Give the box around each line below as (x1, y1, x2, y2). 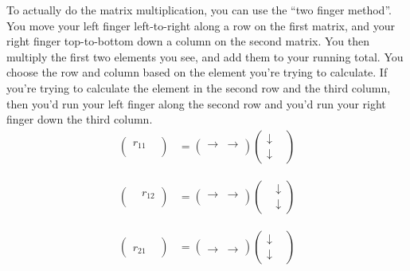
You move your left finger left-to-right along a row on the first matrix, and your (6, 17, 396, 33)
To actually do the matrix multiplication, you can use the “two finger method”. (6, 2, 392, 18)
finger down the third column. (6, 111, 153, 128)
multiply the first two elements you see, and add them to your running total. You (6, 48, 404, 65)
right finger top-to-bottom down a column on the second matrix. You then (6, 33, 369, 49)
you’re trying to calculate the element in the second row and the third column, (6, 79, 391, 96)
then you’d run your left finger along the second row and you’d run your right (6, 95, 386, 112)
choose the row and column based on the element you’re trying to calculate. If (6, 64, 388, 81)
